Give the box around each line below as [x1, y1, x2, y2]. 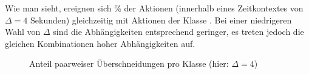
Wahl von [5, 25, 41, 38]
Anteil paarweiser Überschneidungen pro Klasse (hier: [29, 57, 229, 70]
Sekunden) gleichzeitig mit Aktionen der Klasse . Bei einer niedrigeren [30, 13, 292, 26]
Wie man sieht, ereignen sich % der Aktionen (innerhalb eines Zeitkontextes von [5, 2, 304, 14]
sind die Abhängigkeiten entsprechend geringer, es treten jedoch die [53, 25, 304, 38]
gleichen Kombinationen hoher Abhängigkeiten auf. [5, 37, 195, 49]
